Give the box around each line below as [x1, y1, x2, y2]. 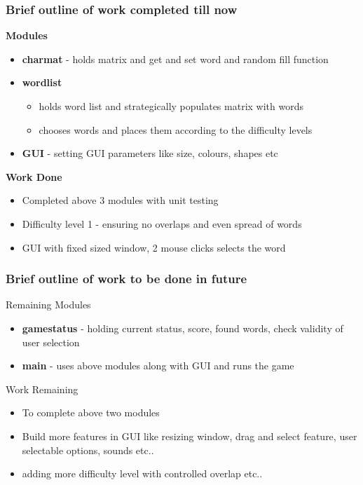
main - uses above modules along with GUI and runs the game [22, 358, 294, 373]
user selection [22, 334, 80, 349]
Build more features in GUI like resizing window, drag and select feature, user [22, 428, 357, 443]
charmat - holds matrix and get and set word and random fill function [22, 51, 329, 66]
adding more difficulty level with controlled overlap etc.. [22, 466, 263, 481]
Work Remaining [6, 381, 78, 396]
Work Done [6, 169, 62, 184]
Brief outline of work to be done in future [6, 270, 247, 287]
